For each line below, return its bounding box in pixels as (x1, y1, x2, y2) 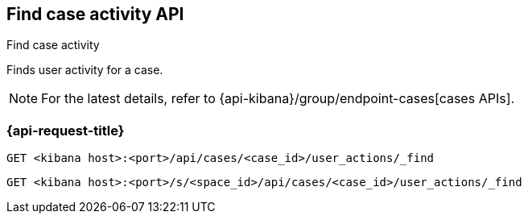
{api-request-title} (6, 122, 125, 139)
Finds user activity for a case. (6, 63, 163, 77)
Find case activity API (6, 4, 184, 24)
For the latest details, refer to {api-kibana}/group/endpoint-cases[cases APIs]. (41, 90, 515, 107)
